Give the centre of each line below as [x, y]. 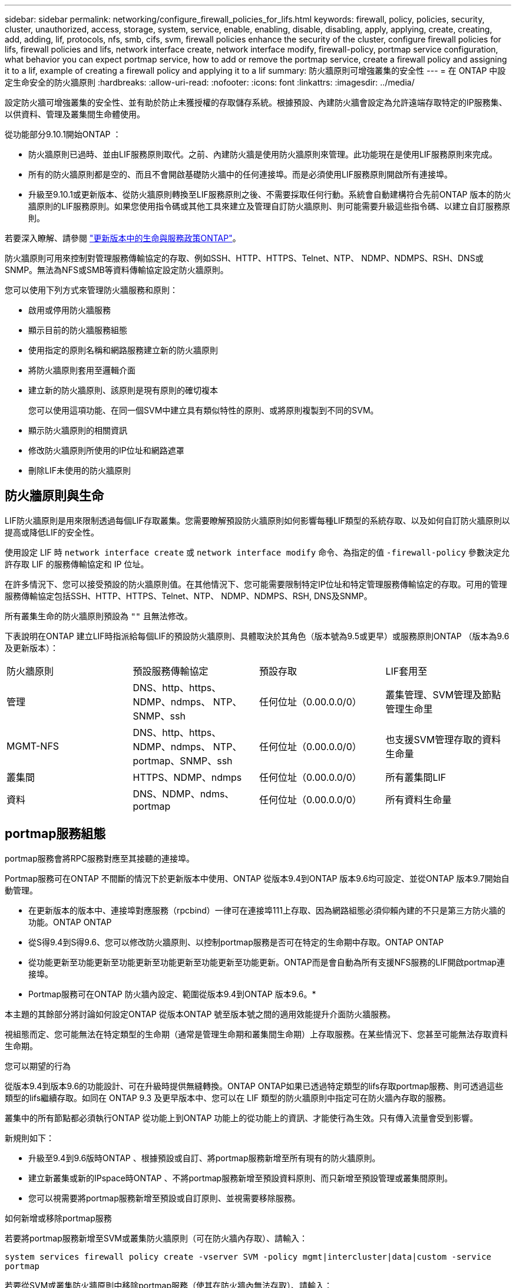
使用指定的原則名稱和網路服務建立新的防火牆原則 [123, 350]
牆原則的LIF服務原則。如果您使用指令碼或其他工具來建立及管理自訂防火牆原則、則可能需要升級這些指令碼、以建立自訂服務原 [269, 206]
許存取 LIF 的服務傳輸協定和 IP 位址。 [77, 564]
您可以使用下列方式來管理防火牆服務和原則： [91, 290]
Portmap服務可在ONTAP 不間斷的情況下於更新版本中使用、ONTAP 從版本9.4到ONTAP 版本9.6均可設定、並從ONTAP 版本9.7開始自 [257, 878]
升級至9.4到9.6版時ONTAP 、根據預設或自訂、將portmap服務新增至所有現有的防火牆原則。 [204, 1158]
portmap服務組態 [55, 834]
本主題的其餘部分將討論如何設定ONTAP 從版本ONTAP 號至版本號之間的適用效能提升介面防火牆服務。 [200, 1014]
